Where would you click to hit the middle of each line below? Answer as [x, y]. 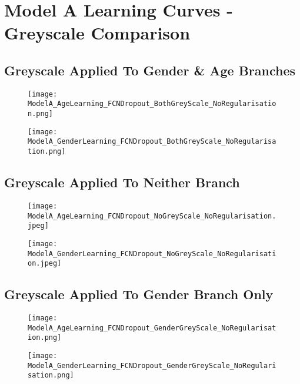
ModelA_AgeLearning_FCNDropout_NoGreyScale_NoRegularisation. [152, 216]
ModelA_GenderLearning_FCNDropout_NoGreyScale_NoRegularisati [152, 254]
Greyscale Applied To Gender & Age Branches [150, 70]
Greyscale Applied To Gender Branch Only [139, 294]
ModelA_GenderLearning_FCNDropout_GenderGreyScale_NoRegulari [152, 365]
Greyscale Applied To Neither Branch [122, 182]
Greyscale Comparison [97, 33]
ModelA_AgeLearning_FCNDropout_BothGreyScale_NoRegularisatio [152, 104]
